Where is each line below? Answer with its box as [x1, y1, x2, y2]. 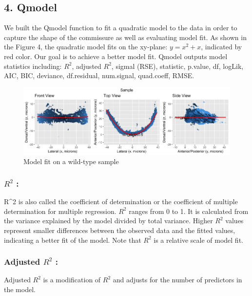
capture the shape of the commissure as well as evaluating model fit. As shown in [4, 32, 247, 42]
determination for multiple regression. [4, 206, 116, 216]
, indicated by [201, 42, 242, 52]
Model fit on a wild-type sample [23, 156, 119, 167]
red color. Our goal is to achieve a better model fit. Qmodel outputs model [4, 51, 228, 61]
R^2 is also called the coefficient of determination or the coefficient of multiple [4, 196, 238, 207]
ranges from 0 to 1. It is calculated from [129, 206, 249, 216]
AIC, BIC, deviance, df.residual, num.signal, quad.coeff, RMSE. [4, 70, 194, 81]
